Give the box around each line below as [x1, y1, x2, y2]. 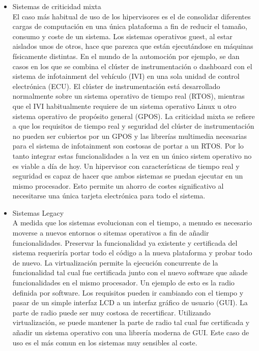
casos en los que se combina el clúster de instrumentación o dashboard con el [12, 61, 252, 71]
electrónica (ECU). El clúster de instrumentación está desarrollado [12, 80, 220, 91]
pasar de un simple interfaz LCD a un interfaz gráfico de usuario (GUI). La [12, 297, 248, 308]
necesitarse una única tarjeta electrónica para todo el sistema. [12, 190, 206, 201]
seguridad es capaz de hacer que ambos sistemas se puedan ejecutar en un [12, 170, 243, 181]
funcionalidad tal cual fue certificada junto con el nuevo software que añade [12, 267, 248, 278]
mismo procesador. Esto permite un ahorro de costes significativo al [12, 180, 224, 191]
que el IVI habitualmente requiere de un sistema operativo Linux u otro [12, 100, 237, 111]
